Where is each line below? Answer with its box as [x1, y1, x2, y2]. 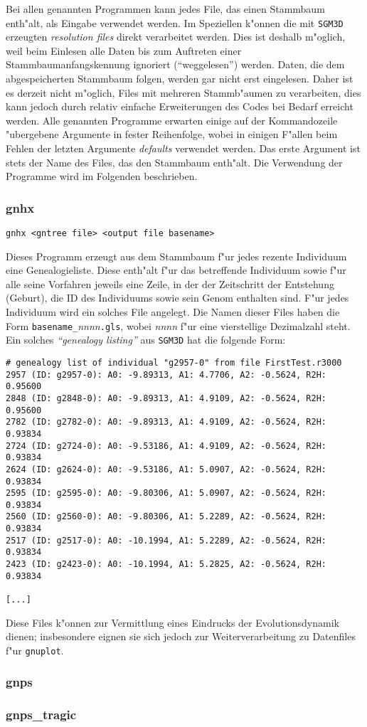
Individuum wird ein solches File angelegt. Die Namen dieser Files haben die [6, 304, 340, 319]
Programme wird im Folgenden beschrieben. [6, 169, 198, 184]
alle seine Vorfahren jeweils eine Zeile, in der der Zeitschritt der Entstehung [6, 276, 334, 291]
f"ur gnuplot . [6, 642, 64, 657]
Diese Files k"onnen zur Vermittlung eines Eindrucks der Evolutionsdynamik [6, 615, 339, 630]
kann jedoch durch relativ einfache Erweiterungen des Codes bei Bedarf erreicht [6, 99, 353, 114]
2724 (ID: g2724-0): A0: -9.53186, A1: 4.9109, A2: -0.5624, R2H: [6, 440, 327, 451]
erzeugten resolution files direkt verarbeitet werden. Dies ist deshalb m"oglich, [6, 29, 346, 44]
